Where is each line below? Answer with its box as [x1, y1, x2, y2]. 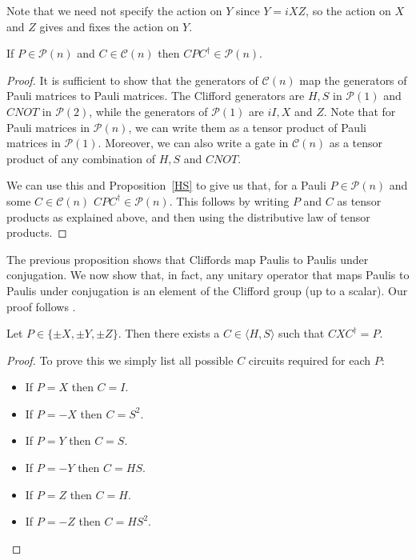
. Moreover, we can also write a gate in [98, 134, 289, 151]
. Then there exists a [118, 325, 220, 342]
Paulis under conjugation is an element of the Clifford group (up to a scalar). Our [6, 282, 408, 298]
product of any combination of [6, 150, 155, 166]
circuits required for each [248, 351, 371, 368]
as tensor [337, 192, 382, 209]
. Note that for [323, 102, 396, 119]
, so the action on [306, 2, 391, 18]
